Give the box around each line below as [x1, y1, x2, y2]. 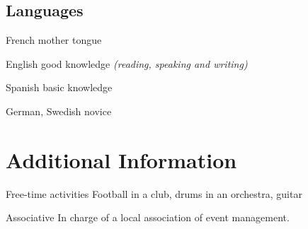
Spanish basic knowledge [6, 80, 113, 95]
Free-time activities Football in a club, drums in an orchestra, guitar [6, 186, 302, 201]
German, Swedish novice [6, 103, 112, 118]
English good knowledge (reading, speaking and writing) [6, 56, 248, 71]
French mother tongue [6, 33, 102, 47]
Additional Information [6, 145, 237, 174]
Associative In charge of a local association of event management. [6, 210, 290, 225]
